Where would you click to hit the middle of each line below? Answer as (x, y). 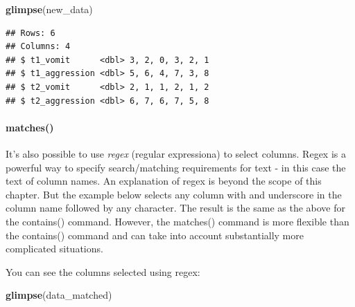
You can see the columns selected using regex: (103, 271)
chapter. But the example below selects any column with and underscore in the (174, 194)
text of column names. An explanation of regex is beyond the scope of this (164, 181)
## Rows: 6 (31, 33)
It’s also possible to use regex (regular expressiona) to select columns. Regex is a (176, 153)
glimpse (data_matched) (59, 295)
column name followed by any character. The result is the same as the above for (176, 208)
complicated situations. (54, 249)
